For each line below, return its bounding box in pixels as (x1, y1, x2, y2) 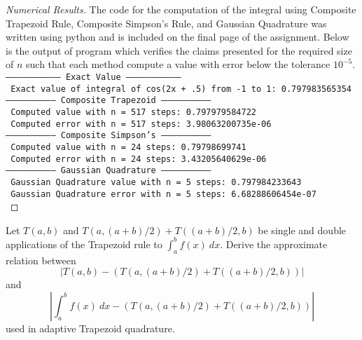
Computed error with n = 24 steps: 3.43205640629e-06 (11, 154, 267, 164)
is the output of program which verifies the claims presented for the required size (6, 43, 352, 57)
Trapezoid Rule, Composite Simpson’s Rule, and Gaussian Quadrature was (6, 15, 327, 30)
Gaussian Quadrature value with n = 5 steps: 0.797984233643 (11, 177, 302, 187)
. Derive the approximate (220, 236, 328, 251)
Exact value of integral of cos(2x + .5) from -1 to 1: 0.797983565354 (11, 83, 351, 94)
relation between (6, 252, 76, 267)
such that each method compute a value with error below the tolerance (26, 57, 330, 72)
